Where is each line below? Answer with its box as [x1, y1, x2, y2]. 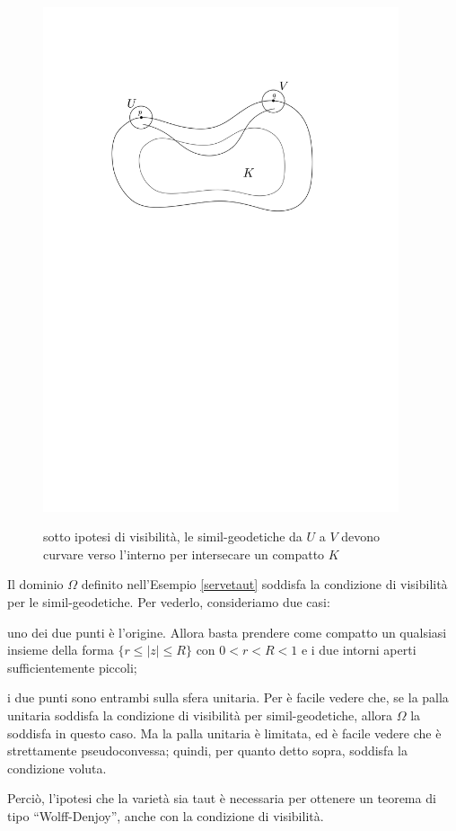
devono [341, 527, 381, 546]
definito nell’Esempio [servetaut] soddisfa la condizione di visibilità [81, 575, 448, 594]
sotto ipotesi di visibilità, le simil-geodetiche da [43, 527, 303, 546]
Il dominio [7, 575, 64, 594]
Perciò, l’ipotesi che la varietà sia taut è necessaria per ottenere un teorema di [7, 789, 436, 808]
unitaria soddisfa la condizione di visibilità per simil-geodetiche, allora [7, 706, 393, 725]
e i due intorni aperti [301, 640, 417, 659]
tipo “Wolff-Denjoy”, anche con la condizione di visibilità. [7, 807, 324, 826]
